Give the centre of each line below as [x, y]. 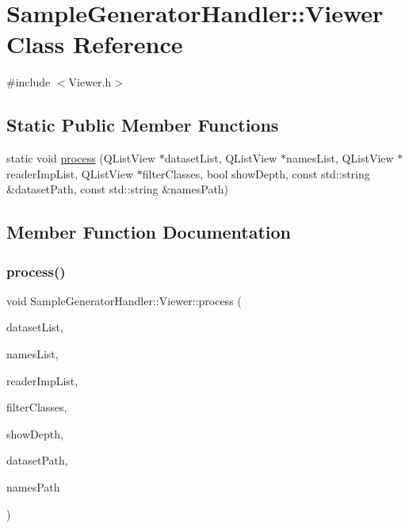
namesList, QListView [340, 158]
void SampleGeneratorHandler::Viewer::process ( [124, 300]
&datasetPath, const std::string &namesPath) [118, 189]
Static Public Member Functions [143, 125]
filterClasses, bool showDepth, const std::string [256, 173]
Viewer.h [90, 82]
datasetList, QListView [221, 158]
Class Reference [95, 44]
